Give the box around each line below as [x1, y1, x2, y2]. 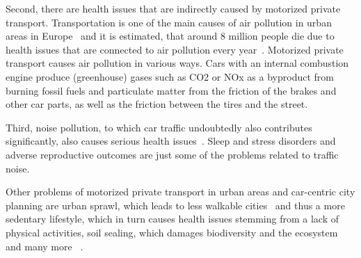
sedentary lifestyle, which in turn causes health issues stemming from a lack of [6, 211, 339, 226]
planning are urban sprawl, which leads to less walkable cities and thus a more [6, 197, 345, 212]
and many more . [6, 239, 83, 253]
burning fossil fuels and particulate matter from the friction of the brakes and [6, 83, 337, 97]
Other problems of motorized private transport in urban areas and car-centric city [6, 184, 355, 199]
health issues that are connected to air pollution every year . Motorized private [6, 42, 344, 56]
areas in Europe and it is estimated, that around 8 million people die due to [6, 29, 335, 43]
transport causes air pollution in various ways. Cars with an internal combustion [6, 56, 349, 70]
